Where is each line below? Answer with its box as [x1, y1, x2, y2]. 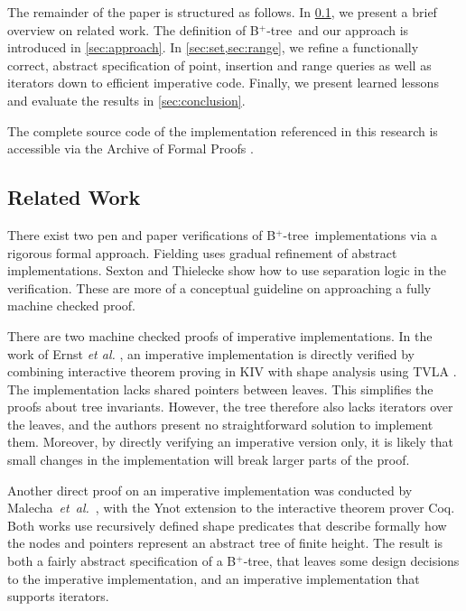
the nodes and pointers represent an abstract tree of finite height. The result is [7, 533, 443, 552]
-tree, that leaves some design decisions [243, 551, 460, 570]
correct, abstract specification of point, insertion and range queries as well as [7, 55, 432, 74]
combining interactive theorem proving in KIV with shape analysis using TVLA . [7, 362, 457, 381]
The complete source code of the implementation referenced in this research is [7, 121, 438, 140]
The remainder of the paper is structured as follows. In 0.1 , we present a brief [7, 3, 437, 21]
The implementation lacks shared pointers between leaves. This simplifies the [7, 379, 433, 398]
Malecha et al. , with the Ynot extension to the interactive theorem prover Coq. [7, 498, 455, 517]
